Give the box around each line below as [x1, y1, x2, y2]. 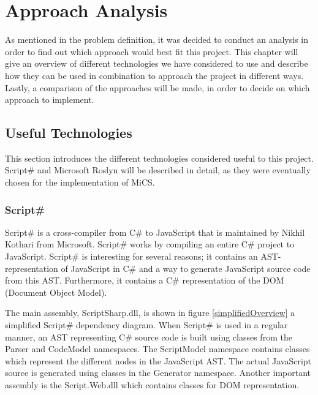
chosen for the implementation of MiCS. [5, 176, 155, 189]
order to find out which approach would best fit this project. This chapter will [5, 45, 298, 58]
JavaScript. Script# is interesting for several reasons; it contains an [5, 250, 258, 263]
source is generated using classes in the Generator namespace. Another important [5, 366, 311, 379]
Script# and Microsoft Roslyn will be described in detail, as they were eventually [5, 164, 311, 176]
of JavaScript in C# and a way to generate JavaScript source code [61, 261, 311, 274]
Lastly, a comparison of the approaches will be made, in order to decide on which [5, 81, 310, 94]
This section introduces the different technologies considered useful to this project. [5, 151, 314, 164]
